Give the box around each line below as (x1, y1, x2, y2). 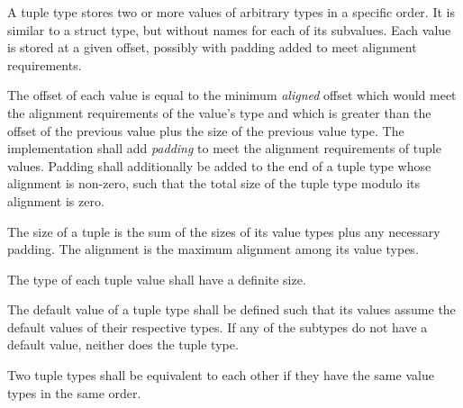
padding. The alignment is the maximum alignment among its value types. (7, 240, 419, 258)
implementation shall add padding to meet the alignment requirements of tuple (7, 139, 441, 158)
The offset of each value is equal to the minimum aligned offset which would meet (7, 86, 457, 104)
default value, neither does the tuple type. (7, 335, 239, 354)
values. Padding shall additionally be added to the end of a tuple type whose (7, 156, 431, 175)
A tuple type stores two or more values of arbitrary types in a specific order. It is (7, 2, 455, 21)
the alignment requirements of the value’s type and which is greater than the (7, 103, 431, 122)
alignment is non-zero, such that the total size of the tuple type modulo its (7, 174, 421, 193)
